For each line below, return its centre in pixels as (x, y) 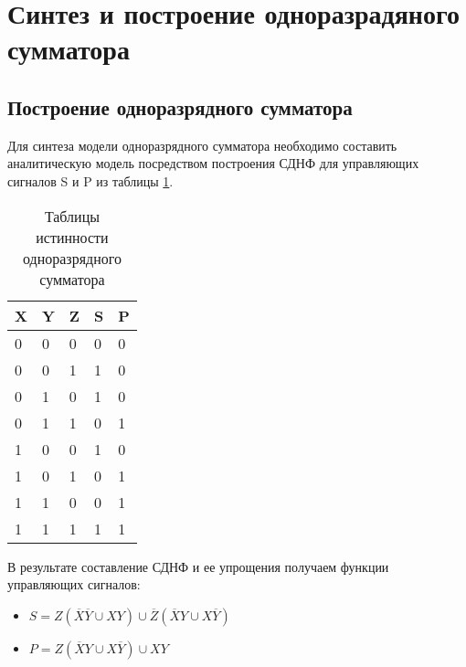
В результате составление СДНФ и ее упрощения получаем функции (198, 566)
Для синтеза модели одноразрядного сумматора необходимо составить (202, 145)
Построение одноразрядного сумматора (180, 106)
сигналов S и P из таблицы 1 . (90, 180)
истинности (72, 237)
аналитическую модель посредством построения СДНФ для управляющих (213, 163)
